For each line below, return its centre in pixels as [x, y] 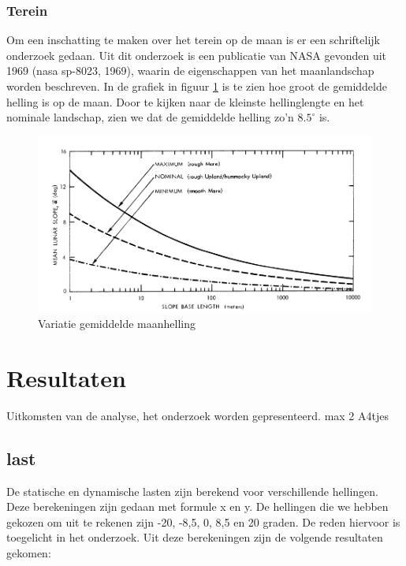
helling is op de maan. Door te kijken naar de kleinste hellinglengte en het [185, 101]
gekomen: [29, 553]
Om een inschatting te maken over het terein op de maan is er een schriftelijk [193, 40]
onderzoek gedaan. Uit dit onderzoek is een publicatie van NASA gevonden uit [197, 55]
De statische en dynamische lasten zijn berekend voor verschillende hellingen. [193, 491]
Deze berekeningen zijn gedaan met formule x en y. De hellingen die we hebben [197, 506]
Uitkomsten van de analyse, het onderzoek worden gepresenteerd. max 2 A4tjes [197, 415]
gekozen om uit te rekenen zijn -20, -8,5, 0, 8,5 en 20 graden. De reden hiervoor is [203, 521]
